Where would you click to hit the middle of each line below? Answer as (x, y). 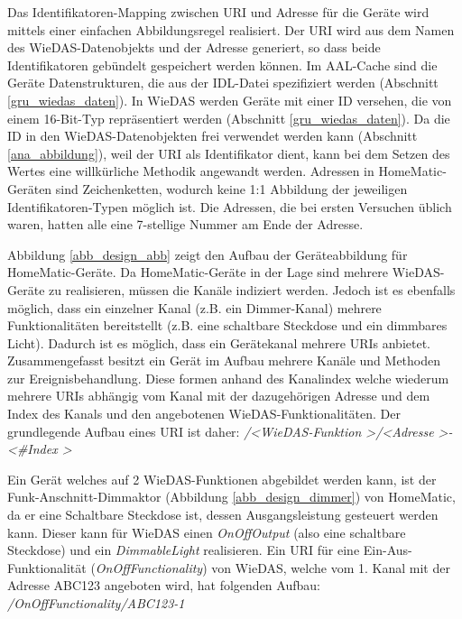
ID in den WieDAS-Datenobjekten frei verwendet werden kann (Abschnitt (213, 136)
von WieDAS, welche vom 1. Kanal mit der (331, 567)
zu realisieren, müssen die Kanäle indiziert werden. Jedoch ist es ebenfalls (252, 289)
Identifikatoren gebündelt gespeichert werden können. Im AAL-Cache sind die (222, 65)
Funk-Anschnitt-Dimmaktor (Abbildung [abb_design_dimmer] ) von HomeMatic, (231, 497)
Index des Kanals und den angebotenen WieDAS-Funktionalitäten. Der (204, 414)
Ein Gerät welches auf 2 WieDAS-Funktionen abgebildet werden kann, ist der (222, 479)
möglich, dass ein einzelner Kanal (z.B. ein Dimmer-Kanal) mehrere (194, 307)
